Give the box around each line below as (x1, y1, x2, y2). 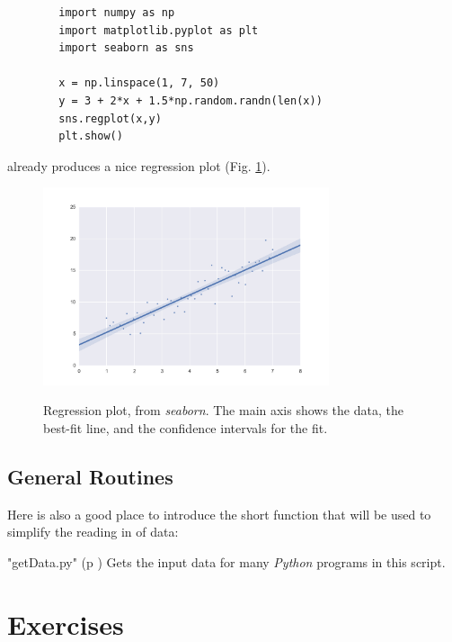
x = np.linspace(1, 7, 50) (58, 77, 220, 90)
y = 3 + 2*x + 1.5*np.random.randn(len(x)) (58, 94, 323, 107)
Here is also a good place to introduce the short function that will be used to (7, 504, 431, 523)
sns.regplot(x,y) (58, 112, 162, 125)
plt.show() (58, 130, 123, 143)
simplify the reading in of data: (7, 522, 179, 541)
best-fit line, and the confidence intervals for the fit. (43, 418, 328, 437)
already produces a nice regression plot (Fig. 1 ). (7, 156, 270, 175)
